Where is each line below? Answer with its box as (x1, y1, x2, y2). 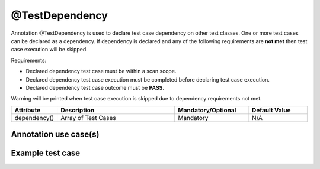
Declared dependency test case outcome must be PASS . (25, 84, 165, 91)
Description (60, 106, 95, 114)
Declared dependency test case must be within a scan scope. (25, 68, 177, 75)
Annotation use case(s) (11, 129, 100, 139)
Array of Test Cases (60, 113, 117, 122)
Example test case (11, 148, 81, 158)
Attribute (14, 106, 41, 114)
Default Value (252, 106, 291, 114)
